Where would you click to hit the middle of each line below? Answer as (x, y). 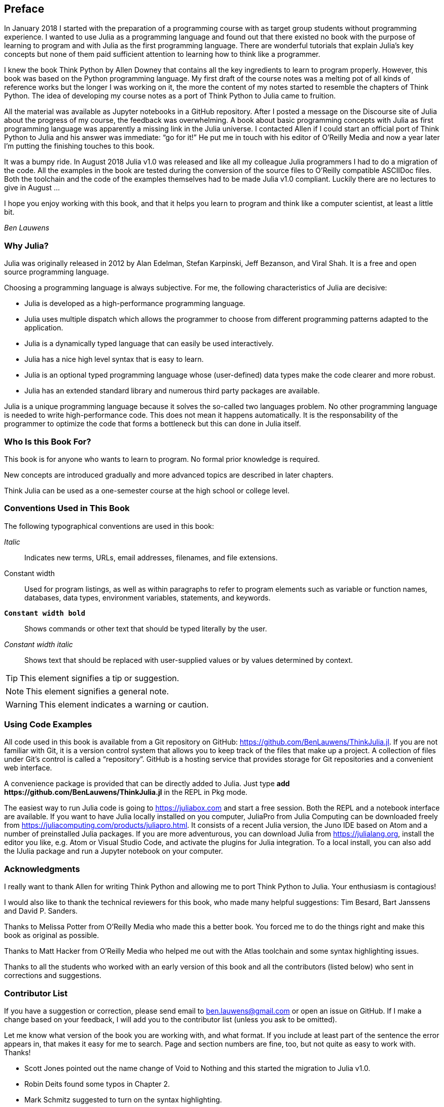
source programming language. (57, 272)
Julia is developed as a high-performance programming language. (135, 304)
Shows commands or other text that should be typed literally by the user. (146, 628)
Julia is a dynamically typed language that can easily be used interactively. (149, 344)
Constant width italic (39, 644)
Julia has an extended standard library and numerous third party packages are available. (172, 391)
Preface (24, 9)
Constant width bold (45, 613)
